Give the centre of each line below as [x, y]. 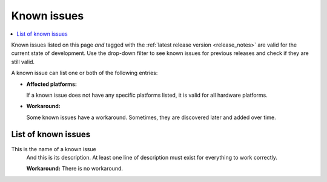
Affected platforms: [52, 84]
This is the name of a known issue [54, 149]
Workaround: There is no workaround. [75, 169]
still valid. [23, 62]
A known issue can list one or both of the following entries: [84, 73]
